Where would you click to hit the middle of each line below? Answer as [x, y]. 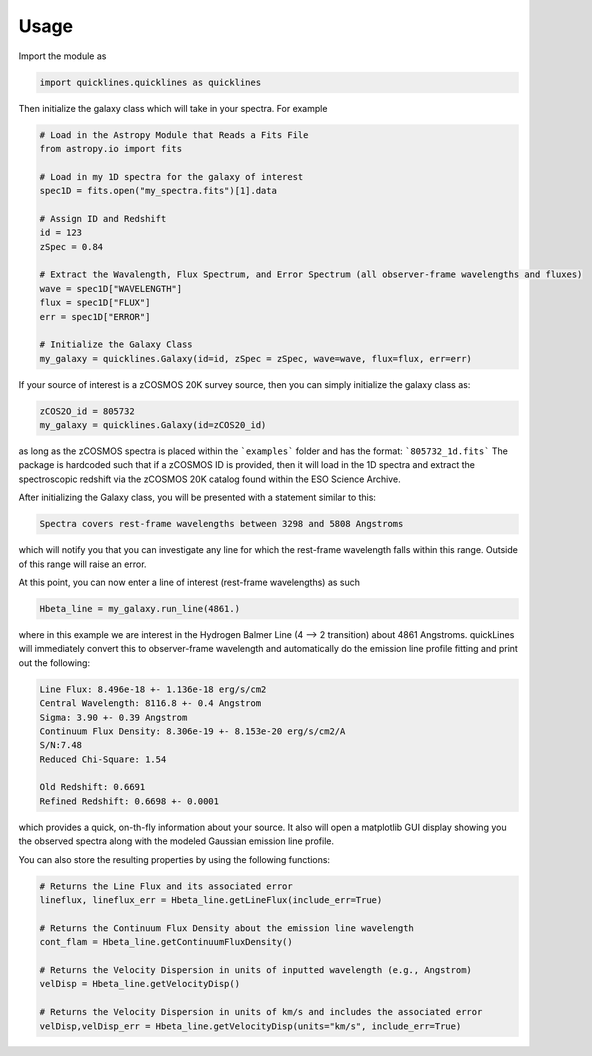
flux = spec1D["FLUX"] [95, 303]
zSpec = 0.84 [71, 246]
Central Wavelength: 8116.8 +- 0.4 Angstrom [150, 703]
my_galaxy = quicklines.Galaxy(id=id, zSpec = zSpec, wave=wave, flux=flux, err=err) [255, 358]
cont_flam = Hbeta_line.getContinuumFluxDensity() [166, 942]
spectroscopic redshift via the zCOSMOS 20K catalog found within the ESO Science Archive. [209, 479]
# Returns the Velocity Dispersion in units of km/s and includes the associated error [261, 1012]
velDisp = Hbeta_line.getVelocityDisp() [139, 984]
